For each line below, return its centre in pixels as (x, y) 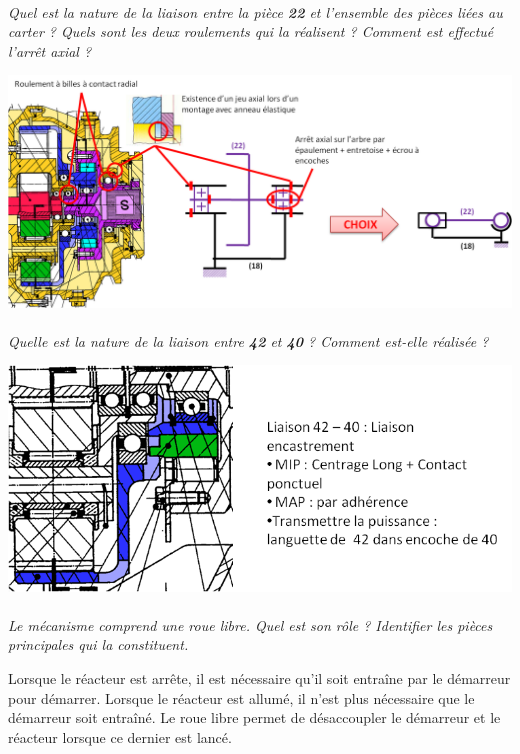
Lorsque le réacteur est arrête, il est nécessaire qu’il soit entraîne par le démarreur (259, 678)
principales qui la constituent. (98, 644)
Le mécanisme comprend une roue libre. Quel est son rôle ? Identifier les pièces (250, 624)
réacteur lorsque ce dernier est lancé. (120, 736)
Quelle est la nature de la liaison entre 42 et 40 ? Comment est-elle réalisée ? (248, 340)
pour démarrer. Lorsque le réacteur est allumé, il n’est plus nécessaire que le (241, 697)
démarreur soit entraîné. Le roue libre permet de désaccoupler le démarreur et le (254, 717)
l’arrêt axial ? (50, 50)
